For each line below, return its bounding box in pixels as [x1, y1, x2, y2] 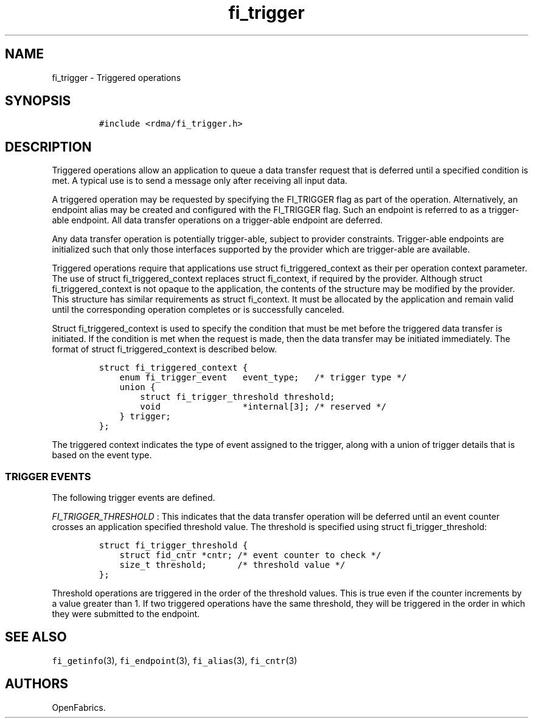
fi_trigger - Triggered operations [52, 72, 181, 83]
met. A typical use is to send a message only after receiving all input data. [52, 175, 347, 186]
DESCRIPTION [5, 139, 92, 155]
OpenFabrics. [52, 702, 106, 713]
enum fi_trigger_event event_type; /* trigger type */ [119, 372, 407, 383]
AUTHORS [5, 676, 69, 692]
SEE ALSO [5, 629, 67, 645]
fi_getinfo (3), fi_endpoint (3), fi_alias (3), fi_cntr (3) [52, 655, 298, 666]
